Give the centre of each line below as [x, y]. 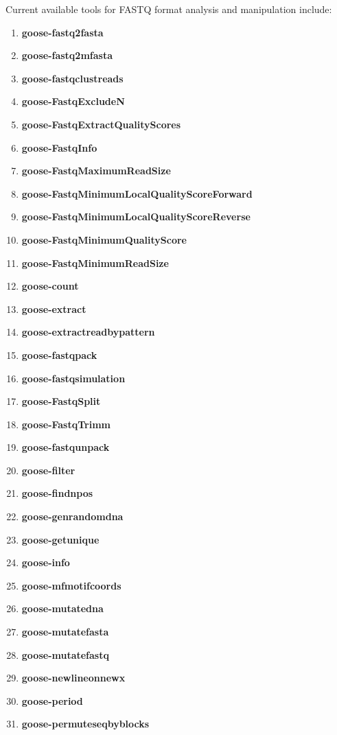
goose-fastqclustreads [72, 78]
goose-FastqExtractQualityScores [101, 124]
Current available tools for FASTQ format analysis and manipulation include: [169, 9]
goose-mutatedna [62, 608]
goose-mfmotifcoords [71, 585]
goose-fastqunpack [66, 447]
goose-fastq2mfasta [67, 55]
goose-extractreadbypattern [88, 332]
